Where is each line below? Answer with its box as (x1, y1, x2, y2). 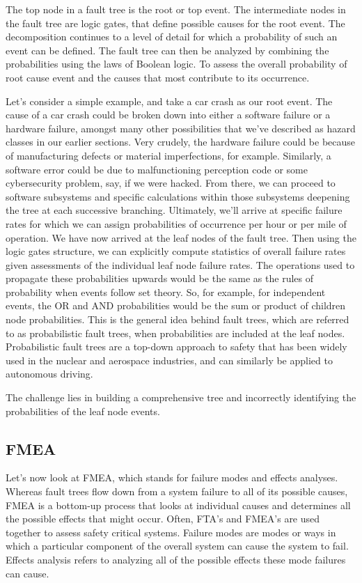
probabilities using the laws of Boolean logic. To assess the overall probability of (6, 56, 347, 71)
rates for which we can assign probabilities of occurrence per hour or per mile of (6, 216, 347, 231)
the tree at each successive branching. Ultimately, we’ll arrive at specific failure (6, 203, 343, 217)
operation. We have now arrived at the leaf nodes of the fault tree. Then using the (6, 230, 356, 244)
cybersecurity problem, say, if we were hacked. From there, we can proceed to (6, 176, 336, 190)
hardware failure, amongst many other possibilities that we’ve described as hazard (6, 121, 356, 135)
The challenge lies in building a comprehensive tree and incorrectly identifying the (6, 390, 356, 405)
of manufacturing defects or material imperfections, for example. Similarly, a (6, 148, 331, 162)
